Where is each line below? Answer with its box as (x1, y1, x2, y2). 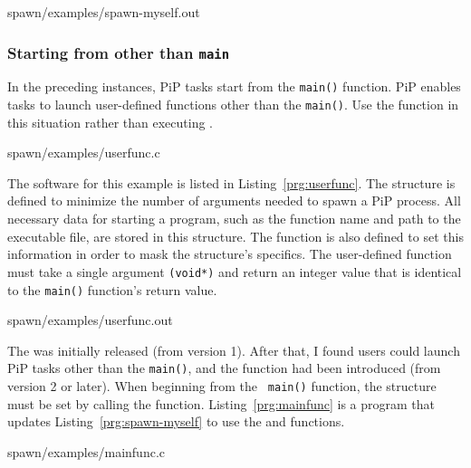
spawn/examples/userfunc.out (7, 310, 173, 330)
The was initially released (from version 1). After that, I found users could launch (7, 340, 460, 359)
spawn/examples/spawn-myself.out (7, 3, 200, 21)
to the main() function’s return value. (7, 280, 217, 299)
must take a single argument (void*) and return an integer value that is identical (7, 262, 462, 281)
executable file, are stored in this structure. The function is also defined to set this (7, 226, 464, 245)
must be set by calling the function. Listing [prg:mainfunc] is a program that (7, 394, 436, 413)
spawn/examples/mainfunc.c (7, 442, 165, 461)
